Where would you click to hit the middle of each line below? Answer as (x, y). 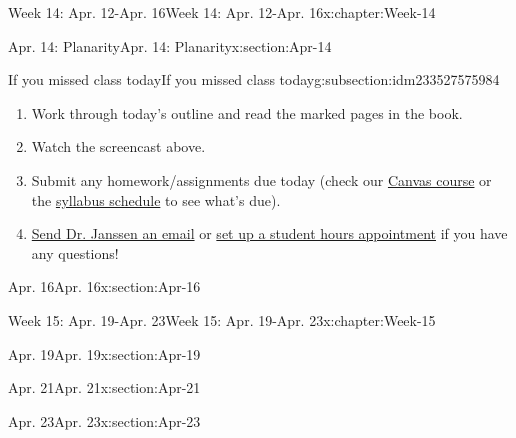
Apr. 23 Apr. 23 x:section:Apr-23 (104, 420)
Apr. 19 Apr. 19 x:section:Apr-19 (104, 353)
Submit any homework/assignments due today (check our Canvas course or (261, 179)
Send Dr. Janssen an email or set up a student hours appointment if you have (269, 233)
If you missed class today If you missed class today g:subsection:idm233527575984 (254, 79)
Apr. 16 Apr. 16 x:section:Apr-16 (104, 286)
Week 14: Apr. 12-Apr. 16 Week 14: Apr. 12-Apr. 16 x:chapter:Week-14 (222, 12)
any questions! (75, 252)
